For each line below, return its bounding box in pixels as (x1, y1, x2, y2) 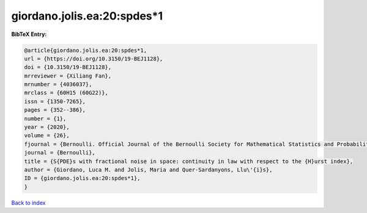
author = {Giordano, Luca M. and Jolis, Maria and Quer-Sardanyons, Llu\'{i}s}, (24, 167, 273, 173)
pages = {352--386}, (24, 107, 86, 114)
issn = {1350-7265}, (24, 98, 86, 105)
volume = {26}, (24, 132, 70, 139)
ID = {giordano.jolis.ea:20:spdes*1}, (24, 175, 141, 182)
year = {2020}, (24, 124, 70, 131)
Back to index (11, 199, 46, 206)
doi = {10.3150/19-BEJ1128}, (24, 64, 112, 71)
